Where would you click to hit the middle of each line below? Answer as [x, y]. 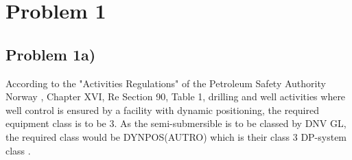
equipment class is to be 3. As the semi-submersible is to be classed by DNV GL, [176, 123]
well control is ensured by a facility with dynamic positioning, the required [162, 110]
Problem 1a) [51, 54]
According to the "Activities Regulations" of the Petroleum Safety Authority [166, 83]
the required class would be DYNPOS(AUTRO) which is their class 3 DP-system [176, 136]
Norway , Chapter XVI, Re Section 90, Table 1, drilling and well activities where [176, 96]
